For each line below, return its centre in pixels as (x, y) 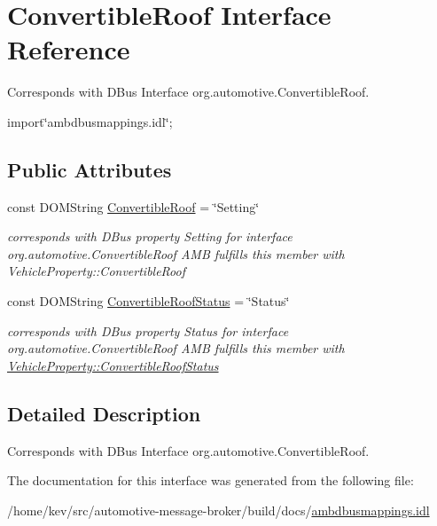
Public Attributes (90, 169)
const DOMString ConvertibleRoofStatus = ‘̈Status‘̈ (148, 301)
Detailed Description (104, 413)
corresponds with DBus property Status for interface (148, 330)
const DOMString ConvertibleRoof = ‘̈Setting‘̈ (133, 206)
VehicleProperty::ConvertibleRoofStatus (113, 365)
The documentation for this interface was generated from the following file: (211, 480)
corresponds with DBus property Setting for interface (150, 236)
